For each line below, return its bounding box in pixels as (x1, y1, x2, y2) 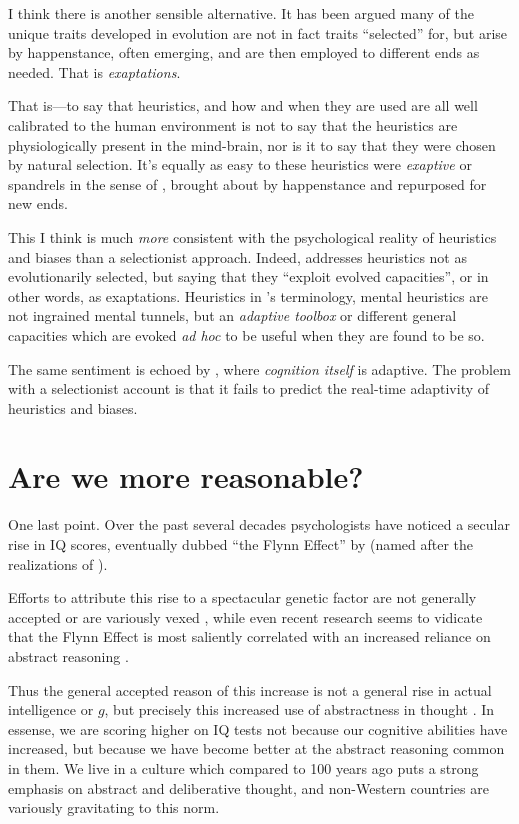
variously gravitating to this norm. (8, 797, 220, 818)
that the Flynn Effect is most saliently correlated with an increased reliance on (8, 626, 491, 647)
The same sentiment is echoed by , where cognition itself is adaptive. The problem (8, 358, 511, 379)
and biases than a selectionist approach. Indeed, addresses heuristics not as (8, 246, 467, 267)
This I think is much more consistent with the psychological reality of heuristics (8, 226, 497, 247)
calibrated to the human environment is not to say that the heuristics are (8, 114, 458, 135)
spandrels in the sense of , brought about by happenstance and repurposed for (8, 173, 487, 194)
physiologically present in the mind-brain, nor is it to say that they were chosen (8, 134, 496, 155)
